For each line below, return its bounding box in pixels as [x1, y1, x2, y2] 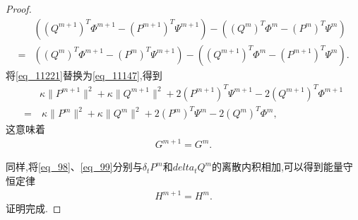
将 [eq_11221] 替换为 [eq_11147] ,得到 [6, 67, 162, 82]
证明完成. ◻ [6, 201, 61, 216]
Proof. [6, 1, 32, 16]
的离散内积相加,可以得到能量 [211, 159, 343, 174]
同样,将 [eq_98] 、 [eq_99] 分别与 [6, 159, 143, 174]
